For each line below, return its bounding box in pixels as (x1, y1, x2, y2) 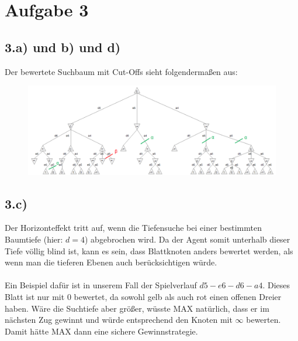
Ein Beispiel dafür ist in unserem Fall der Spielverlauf (5, 279, 197, 291)
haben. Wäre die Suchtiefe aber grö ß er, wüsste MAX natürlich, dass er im (5, 302, 269, 314)
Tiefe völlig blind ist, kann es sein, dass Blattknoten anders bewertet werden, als (5, 244, 293, 257)
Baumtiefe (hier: (5, 233, 63, 245)
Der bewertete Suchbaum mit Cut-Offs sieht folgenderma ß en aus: (5, 65, 238, 77)
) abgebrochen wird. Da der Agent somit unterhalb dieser (85, 233, 290, 245)
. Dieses (262, 279, 290, 291)
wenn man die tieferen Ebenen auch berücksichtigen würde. (5, 256, 217, 268)
